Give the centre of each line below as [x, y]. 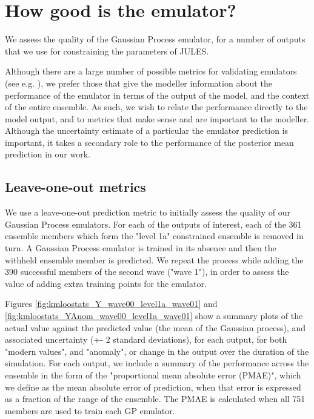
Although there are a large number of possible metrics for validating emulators [151, 71]
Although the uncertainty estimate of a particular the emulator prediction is [147, 130]
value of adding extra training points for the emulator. [106, 283]
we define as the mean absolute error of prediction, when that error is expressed [153, 387]
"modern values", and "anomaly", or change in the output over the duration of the [157, 351]
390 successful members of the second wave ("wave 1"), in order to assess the [147, 272]
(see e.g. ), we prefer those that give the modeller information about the [139, 83]
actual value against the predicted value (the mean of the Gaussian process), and [155, 327]
